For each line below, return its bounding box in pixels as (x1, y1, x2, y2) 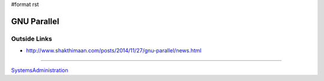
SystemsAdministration (11, 66, 68, 74)
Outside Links (11, 35, 52, 43)
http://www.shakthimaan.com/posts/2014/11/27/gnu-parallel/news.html (26, 47, 202, 54)
